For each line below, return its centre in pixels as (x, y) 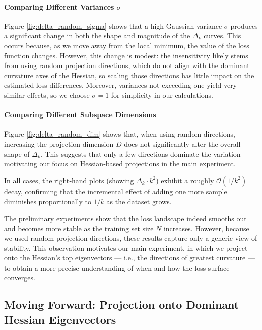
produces (244, 25)
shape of (17, 153)
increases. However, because (206, 228)
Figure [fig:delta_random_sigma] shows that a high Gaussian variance (113, 25)
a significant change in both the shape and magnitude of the (97, 36)
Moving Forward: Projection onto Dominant (122, 305)
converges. (20, 277)
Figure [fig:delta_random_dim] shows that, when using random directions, (120, 134)
